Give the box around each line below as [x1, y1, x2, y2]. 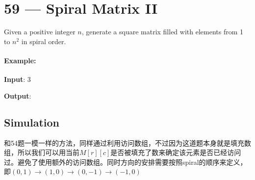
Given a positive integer [4, 26, 76, 37]
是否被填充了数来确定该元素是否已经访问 [110, 147, 241, 157]
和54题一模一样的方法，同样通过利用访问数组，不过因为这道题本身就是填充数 [4, 137, 251, 148]
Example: [4, 55, 36, 65]
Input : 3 [4, 74, 31, 84]
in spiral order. [21, 36, 66, 46]
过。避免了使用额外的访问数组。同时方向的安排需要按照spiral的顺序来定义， [4, 156, 247, 167]
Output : [4, 90, 31, 101]
